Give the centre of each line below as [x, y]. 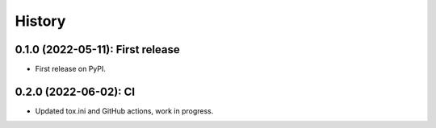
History [40, 21]
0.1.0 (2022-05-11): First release [98, 50]
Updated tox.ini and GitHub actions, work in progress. [124, 111]
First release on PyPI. [71, 69]
